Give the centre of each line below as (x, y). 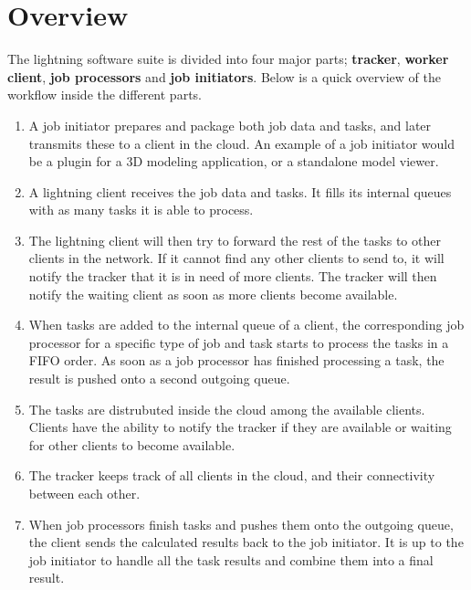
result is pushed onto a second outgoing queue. (159, 379)
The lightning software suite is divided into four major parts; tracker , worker (228, 59)
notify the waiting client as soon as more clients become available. (213, 294)
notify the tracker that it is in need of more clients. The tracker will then (233, 276)
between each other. (84, 493)
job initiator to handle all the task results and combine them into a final (231, 559)
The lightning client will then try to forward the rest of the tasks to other (235, 240)
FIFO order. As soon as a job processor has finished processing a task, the (236, 360)
